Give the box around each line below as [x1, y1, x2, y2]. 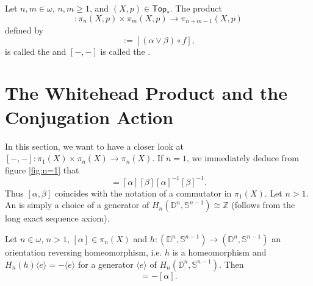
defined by [5, 24, 44, 37]
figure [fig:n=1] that [5, 163, 79, 176]
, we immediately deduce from [187, 152, 299, 164]
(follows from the [231, 198, 295, 211]
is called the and [5, 44, 67, 57]
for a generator [77, 257, 134, 270]
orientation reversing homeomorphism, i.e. [5, 246, 162, 259]
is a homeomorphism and [172, 246, 267, 259]
